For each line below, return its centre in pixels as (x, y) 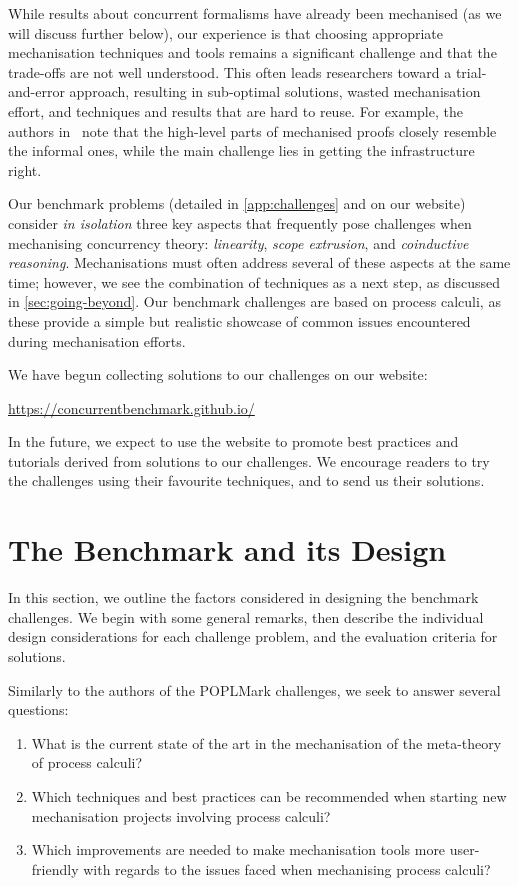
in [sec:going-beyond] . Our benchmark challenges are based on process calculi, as (254, 301)
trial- (471, 71)
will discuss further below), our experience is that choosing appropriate (226, 32)
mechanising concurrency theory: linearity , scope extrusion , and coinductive (238, 242)
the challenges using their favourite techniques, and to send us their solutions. (246, 480)
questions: (38, 709)
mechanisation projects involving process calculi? (181, 815)
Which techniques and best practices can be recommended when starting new (269, 795)
